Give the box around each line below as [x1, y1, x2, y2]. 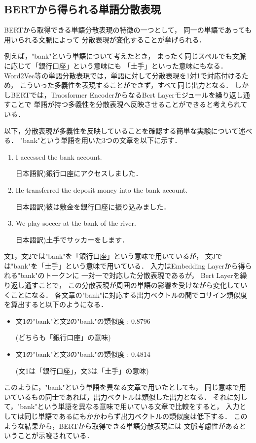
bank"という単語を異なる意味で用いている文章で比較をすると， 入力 [20, 401, 240, 411]
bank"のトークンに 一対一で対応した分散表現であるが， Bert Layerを [20, 270, 240, 280]
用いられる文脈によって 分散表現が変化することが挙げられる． [4, 34, 206, 44]
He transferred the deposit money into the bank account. [15, 184, 188, 195]
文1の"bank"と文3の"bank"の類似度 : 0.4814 [15, 349, 150, 359]
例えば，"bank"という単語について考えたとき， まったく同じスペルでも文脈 [4, 51, 246, 61]
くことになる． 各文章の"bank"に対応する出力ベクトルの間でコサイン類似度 [4, 289, 248, 300]
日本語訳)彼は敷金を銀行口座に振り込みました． [15, 201, 171, 211]
